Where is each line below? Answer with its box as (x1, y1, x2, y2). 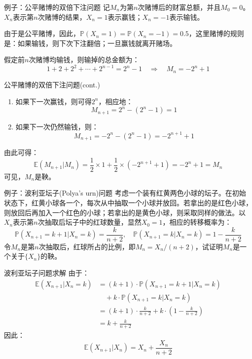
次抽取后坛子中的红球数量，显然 (37, 217, 142, 227)
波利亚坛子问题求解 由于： (4, 267, 89, 278)
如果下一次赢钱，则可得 (15, 96, 92, 106)
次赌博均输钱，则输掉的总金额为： (29, 54, 140, 65)
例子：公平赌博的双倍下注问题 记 (4, 2, 110, 12)
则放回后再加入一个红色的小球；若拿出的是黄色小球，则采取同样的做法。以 (4, 207, 246, 217)
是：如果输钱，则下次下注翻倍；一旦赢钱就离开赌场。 (4, 38, 177, 48)
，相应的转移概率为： (162, 217, 232, 227)
